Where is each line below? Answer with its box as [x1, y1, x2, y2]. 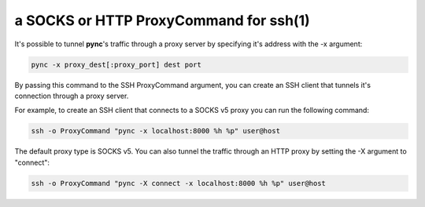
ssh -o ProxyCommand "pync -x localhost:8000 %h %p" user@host [31, 126, 281, 136]
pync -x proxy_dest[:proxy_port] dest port [31, 60, 202, 69]
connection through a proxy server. [14, 91, 129, 100]
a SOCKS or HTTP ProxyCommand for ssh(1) [14, 12, 310, 29]
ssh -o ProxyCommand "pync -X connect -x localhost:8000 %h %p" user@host [31, 179, 327, 187]
